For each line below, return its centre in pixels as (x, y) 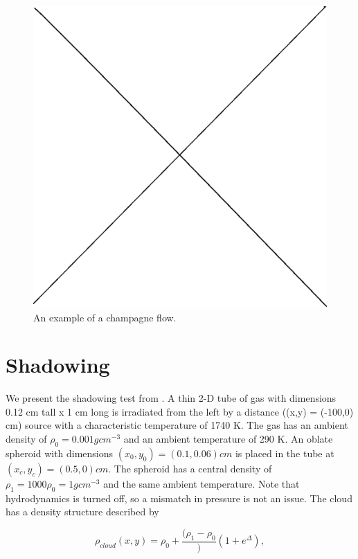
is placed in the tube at (285, 453)
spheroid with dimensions (60, 453)
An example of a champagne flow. (105, 317)
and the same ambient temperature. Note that (202, 483)
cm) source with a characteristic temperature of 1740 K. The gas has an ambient (177, 425)
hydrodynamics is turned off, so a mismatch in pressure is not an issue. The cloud (179, 498)
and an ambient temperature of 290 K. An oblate (228, 438)
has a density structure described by (82, 512)
